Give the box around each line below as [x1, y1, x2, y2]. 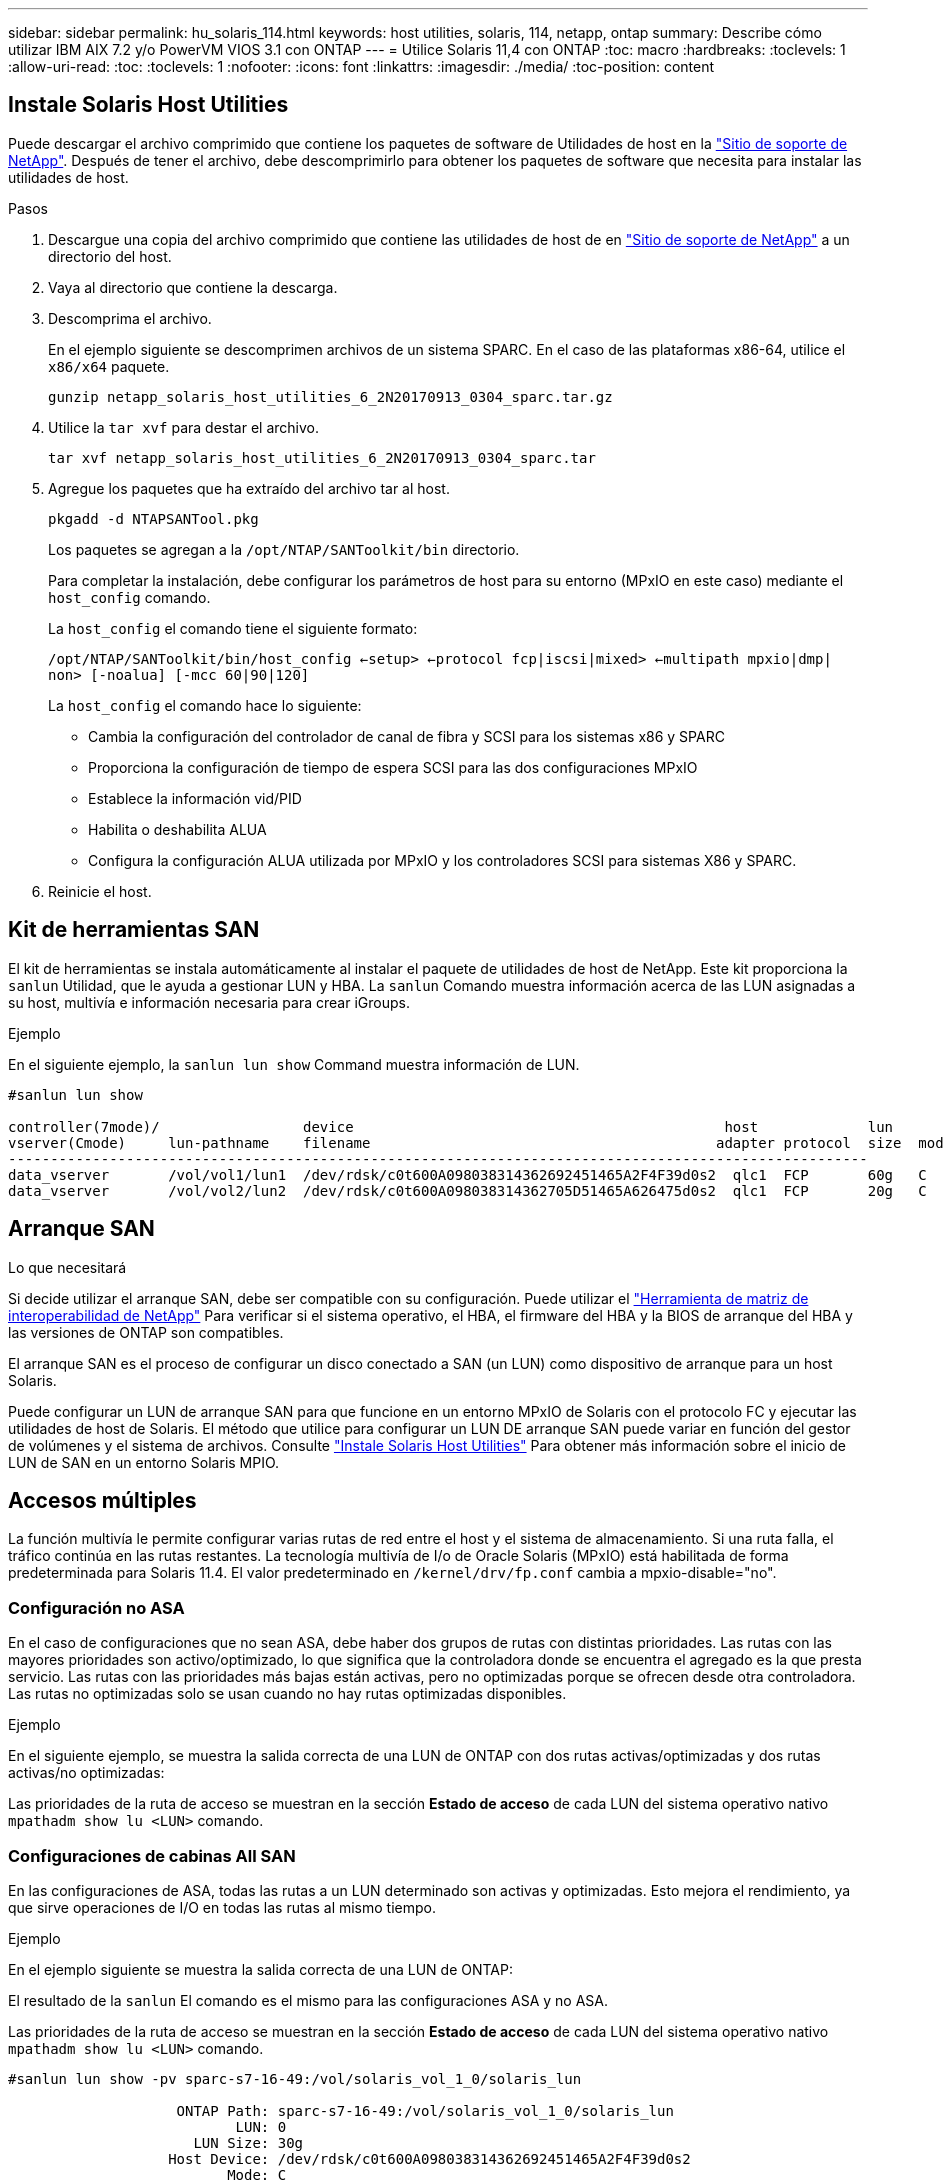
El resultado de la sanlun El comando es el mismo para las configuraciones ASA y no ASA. [8, 1991, 609, 2009]
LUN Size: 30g [193, 2134, 304, 2151]
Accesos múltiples [8, 1487, 197, 1513]
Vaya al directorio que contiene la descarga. [48, 278, 338, 296]
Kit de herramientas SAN [8, 917, 260, 943]
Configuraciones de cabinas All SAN [8, 1845, 296, 1866]
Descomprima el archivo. [48, 309, 212, 327]
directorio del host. [48, 247, 172, 265]
